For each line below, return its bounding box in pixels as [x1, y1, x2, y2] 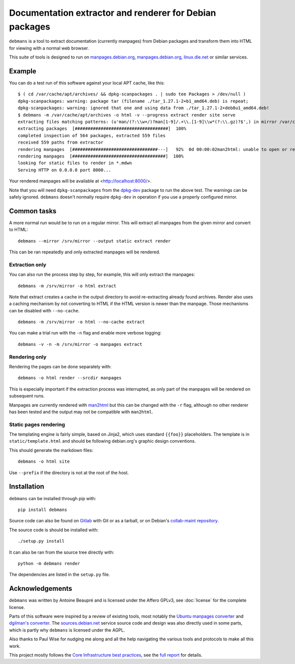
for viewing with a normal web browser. [9, 45, 89, 51]
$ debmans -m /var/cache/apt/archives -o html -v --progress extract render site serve [18, 112, 236, 118]
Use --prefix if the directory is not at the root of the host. [9, 470, 129, 476]
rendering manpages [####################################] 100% [18, 153, 184, 159]
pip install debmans [18, 507, 67, 513]
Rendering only [9, 353, 47, 360]
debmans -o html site [18, 459, 70, 464]
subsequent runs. [9, 393, 45, 399]
